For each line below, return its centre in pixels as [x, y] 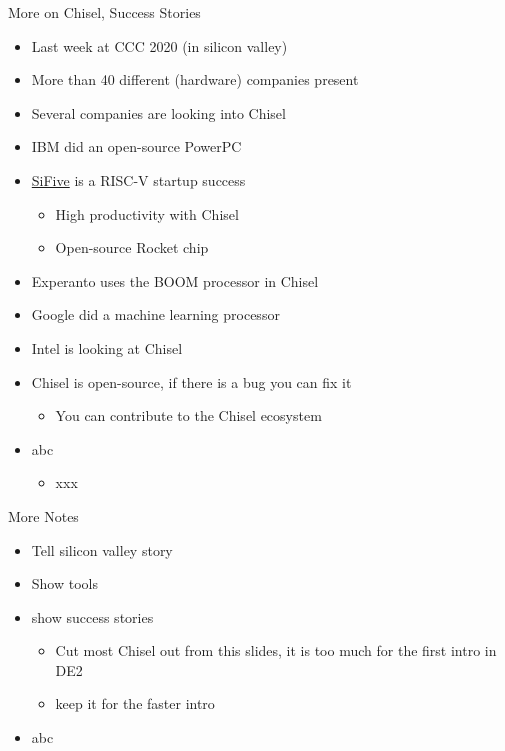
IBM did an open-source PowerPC [136, 146]
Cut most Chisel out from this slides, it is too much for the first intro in [276, 650]
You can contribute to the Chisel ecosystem [188, 415]
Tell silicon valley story [102, 549]
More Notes [43, 515]
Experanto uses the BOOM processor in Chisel [175, 280]
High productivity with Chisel [147, 213]
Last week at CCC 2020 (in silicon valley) [159, 45]
